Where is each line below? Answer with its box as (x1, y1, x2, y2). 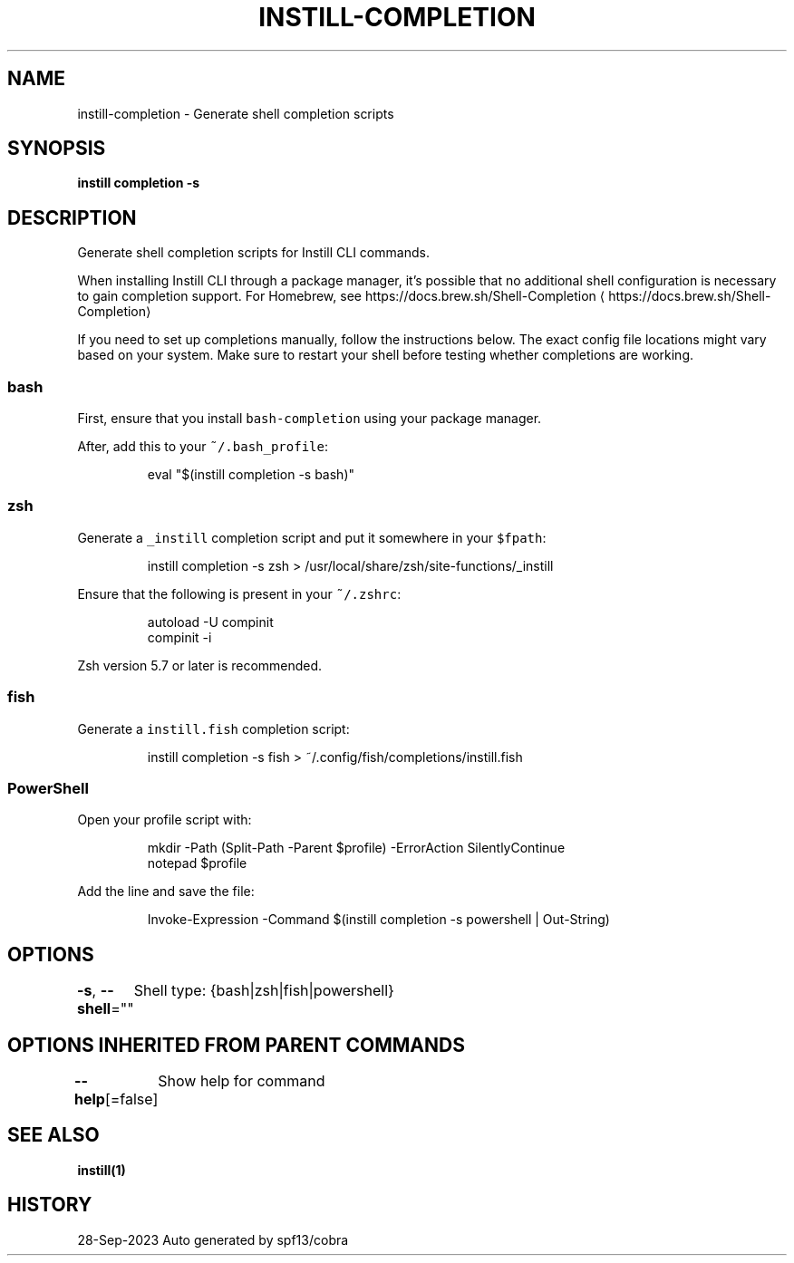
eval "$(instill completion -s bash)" (147, 467, 355, 483)
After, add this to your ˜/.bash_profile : (77, 439, 328, 455)
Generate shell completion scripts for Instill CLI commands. (77, 245, 430, 261)
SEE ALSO (7, 1123, 100, 1147)
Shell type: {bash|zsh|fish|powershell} (133, 981, 394, 1000)
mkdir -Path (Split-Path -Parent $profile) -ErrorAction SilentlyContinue (147, 840, 566, 856)
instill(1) (77, 1162, 126, 1178)
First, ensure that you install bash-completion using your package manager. (77, 410, 542, 427)
